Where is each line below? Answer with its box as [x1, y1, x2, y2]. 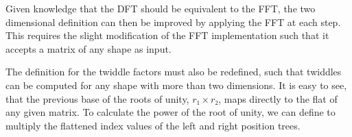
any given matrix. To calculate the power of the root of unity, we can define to [5, 105, 336, 119]
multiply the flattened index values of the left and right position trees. [5, 118, 301, 132]
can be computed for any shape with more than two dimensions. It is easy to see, [5, 77, 347, 92]
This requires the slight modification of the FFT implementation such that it [5, 28, 329, 42]
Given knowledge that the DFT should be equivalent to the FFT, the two [5, 1, 316, 15]
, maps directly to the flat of [218, 91, 338, 105]
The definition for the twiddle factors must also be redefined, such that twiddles [5, 64, 342, 79]
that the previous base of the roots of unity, [5, 91, 189, 105]
